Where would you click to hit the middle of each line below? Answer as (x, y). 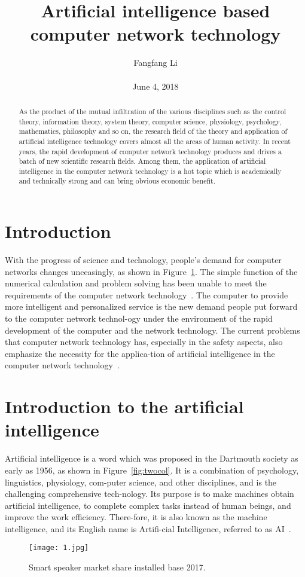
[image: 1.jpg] (59, 548)
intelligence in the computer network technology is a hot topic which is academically (150, 171)
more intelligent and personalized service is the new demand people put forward (151, 306)
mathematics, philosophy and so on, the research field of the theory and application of (153, 131)
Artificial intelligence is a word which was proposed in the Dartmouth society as (152, 458)
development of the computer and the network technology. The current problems (152, 330)
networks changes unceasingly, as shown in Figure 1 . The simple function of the (151, 271)
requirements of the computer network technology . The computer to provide (147, 294)
